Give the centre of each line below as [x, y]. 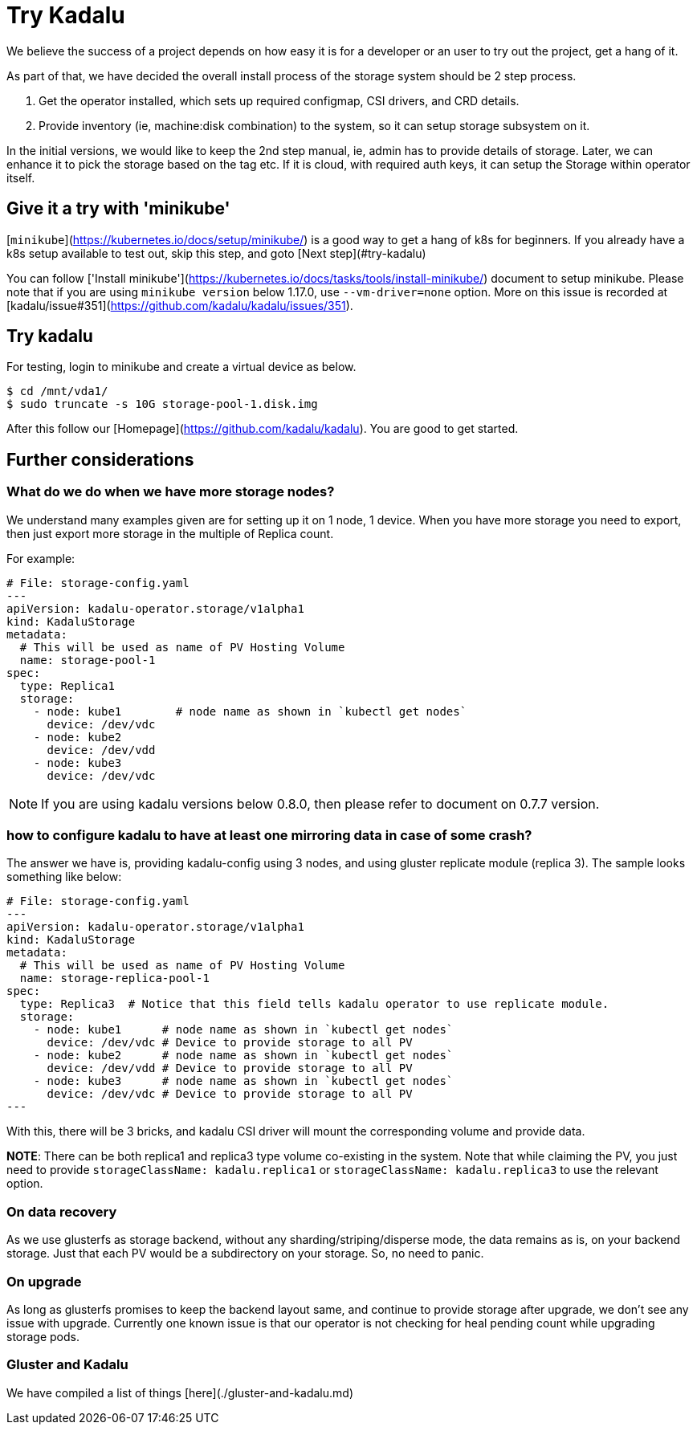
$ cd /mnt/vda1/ [57, 391]
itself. [21, 177]
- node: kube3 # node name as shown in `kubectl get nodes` [243, 1081]
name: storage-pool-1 [88, 660]
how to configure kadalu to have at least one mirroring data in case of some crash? [269, 836]
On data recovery [62, 1211]
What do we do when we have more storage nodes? [171, 492]
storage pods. [43, 1336]
